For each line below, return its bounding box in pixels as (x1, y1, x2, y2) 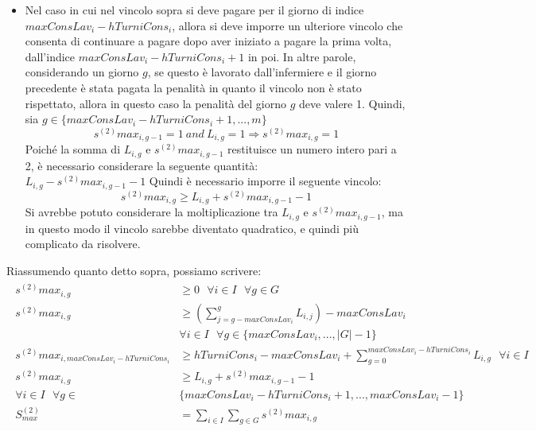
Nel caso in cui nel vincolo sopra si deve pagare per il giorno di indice (25, 2, 364, 17)
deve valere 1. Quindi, (299, 95, 406, 111)
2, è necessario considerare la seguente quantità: (25, 157, 258, 173)
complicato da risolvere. (25, 235, 141, 252)
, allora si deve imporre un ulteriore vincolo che (172, 17, 403, 33)
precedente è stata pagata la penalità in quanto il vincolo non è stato (25, 79, 362, 95)
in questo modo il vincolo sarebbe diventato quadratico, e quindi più (25, 219, 359, 236)
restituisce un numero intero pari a (227, 141, 397, 157)
